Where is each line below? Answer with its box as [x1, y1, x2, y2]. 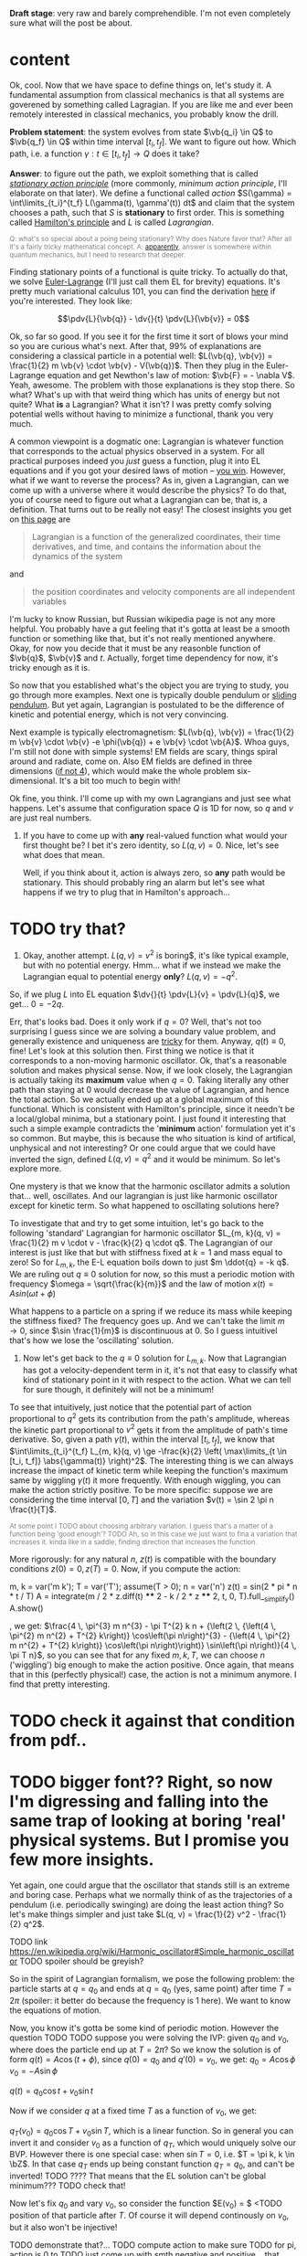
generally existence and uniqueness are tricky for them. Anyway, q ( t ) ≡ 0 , [9, 1035, 286, 1046]
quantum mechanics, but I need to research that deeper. [9, 250, 185, 259]
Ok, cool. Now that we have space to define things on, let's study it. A [9, 79, 272, 90]
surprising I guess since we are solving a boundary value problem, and [9, 1025, 276, 1036]
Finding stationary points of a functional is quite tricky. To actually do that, [9, 266, 289, 277]
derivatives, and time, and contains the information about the [31, 541, 262, 552]
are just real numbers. [9, 812, 92, 823]
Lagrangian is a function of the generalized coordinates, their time [31, 531, 281, 542]
